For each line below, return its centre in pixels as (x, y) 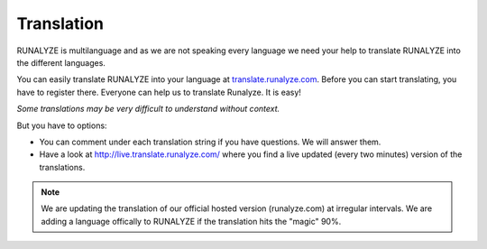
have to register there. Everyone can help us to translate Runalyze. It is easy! (159, 92)
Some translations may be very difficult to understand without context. (148, 109)
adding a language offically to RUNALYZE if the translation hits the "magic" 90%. (191, 221)
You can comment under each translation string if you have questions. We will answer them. (210, 142)
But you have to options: (62, 125)
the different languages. (61, 62)
